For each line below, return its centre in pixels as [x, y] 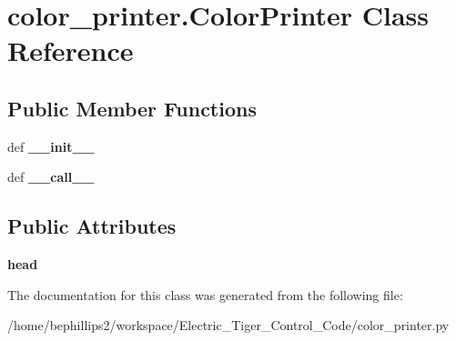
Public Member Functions [132, 108]
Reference [71, 50]
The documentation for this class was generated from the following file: [205, 294]
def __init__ [51, 146]
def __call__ [51, 177]
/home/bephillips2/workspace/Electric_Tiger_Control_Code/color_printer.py [228, 325]
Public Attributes [92, 226]
